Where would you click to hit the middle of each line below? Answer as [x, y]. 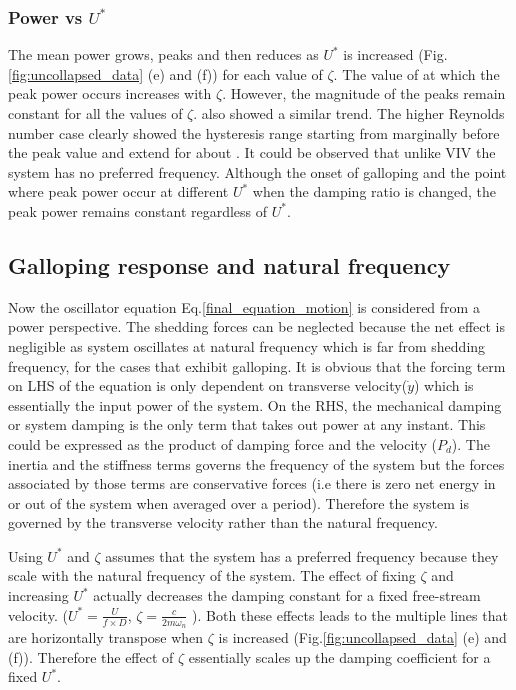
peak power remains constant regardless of [138, 210]
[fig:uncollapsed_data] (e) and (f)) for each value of [165, 73]
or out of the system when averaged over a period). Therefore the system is [239, 502]
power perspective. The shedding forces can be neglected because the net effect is [257, 326]
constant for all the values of [95, 113]
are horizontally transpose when [106, 636]
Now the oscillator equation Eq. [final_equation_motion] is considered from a [244, 306]
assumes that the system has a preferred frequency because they [302, 555]
